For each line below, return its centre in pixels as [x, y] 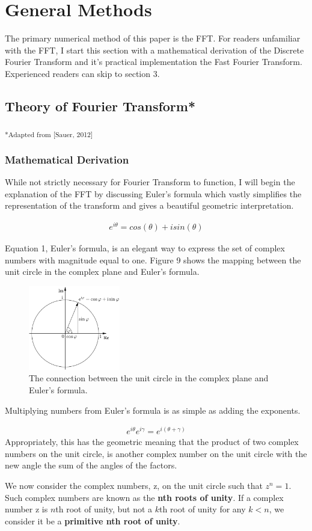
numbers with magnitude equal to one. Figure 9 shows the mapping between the [153, 259]
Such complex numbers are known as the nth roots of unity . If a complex [144, 497]
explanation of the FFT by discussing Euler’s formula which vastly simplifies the [153, 193]
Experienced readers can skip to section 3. [82, 73]
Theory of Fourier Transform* [100, 106]
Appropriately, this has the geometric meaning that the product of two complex [152, 442]
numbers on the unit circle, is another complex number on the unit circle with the [156, 453]
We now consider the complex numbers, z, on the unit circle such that [134, 485]
